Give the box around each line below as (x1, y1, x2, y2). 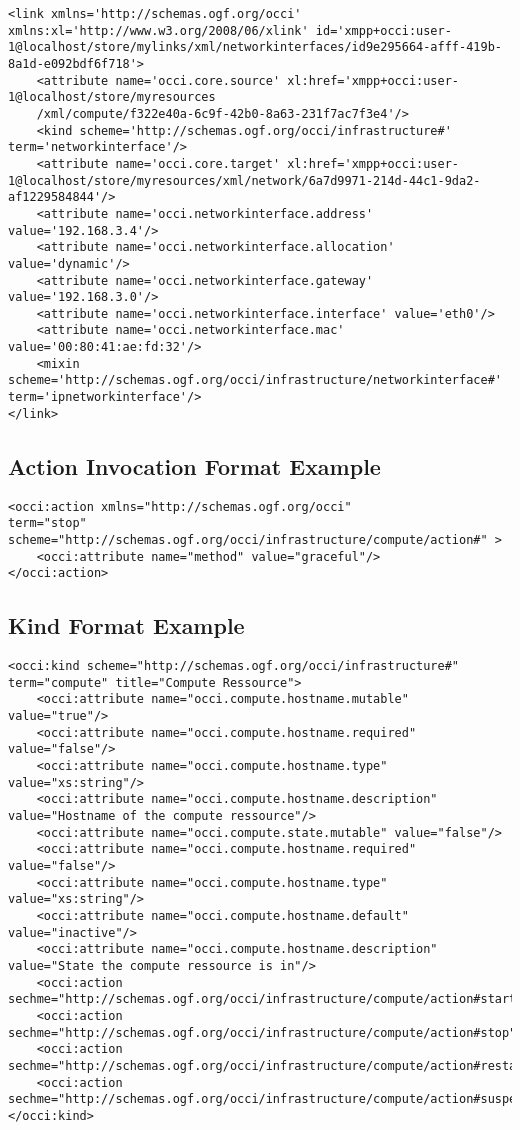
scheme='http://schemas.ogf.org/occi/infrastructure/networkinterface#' (8, 373, 502, 388)
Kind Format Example (8, 610, 245, 641)
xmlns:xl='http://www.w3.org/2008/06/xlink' (8, 23, 309, 38)
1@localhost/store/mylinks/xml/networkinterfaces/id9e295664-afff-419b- (8, 40, 502, 55)
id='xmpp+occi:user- (315, 23, 452, 38)
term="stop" (8, 516, 87, 531)
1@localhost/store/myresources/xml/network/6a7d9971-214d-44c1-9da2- (8, 173, 481, 188)
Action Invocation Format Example (8, 450, 381, 481)
